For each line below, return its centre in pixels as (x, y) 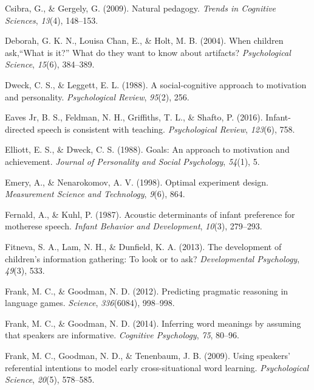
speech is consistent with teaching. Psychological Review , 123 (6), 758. (166, 129)
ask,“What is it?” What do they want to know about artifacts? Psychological (148, 52)
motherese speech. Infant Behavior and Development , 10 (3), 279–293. (134, 226)
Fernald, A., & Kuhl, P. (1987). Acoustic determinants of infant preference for (150, 214)
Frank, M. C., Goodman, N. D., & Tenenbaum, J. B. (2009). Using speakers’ (148, 356)
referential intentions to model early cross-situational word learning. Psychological (157, 367)
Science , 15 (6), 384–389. (50, 64)
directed (20, 129)
